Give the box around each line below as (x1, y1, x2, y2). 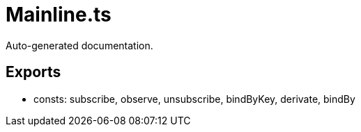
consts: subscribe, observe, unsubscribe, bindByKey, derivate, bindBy (33, 92, 355, 105)
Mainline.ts (6, 3, 112, 26)
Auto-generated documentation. (6, 39, 153, 51)
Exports (6, 63, 61, 81)
